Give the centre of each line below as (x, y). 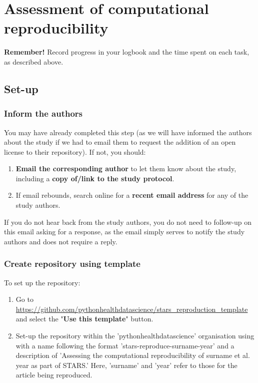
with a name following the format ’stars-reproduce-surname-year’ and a (125, 345)
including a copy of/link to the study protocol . (95, 178)
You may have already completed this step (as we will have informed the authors (128, 132)
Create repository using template (72, 264)
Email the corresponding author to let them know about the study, (126, 168)
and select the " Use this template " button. (84, 319)
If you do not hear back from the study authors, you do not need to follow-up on (128, 222)
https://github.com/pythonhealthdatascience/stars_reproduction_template (132, 309)
